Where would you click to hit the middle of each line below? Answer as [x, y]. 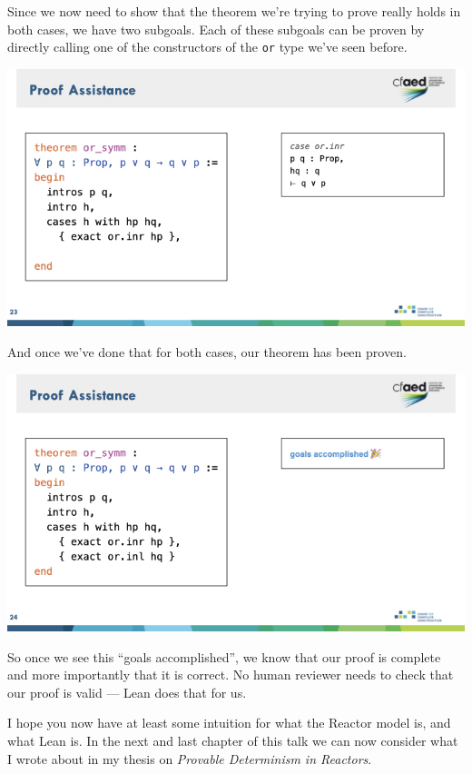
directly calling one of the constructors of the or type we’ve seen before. [207, 47]
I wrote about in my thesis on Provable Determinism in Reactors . [190, 758]
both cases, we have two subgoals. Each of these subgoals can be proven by [216, 29]
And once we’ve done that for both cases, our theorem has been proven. [207, 351]
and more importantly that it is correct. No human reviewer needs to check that [231, 675]
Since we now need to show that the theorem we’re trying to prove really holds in [234, 11]
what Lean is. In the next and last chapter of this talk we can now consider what [233, 740]
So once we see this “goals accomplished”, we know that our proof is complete [224, 656]
